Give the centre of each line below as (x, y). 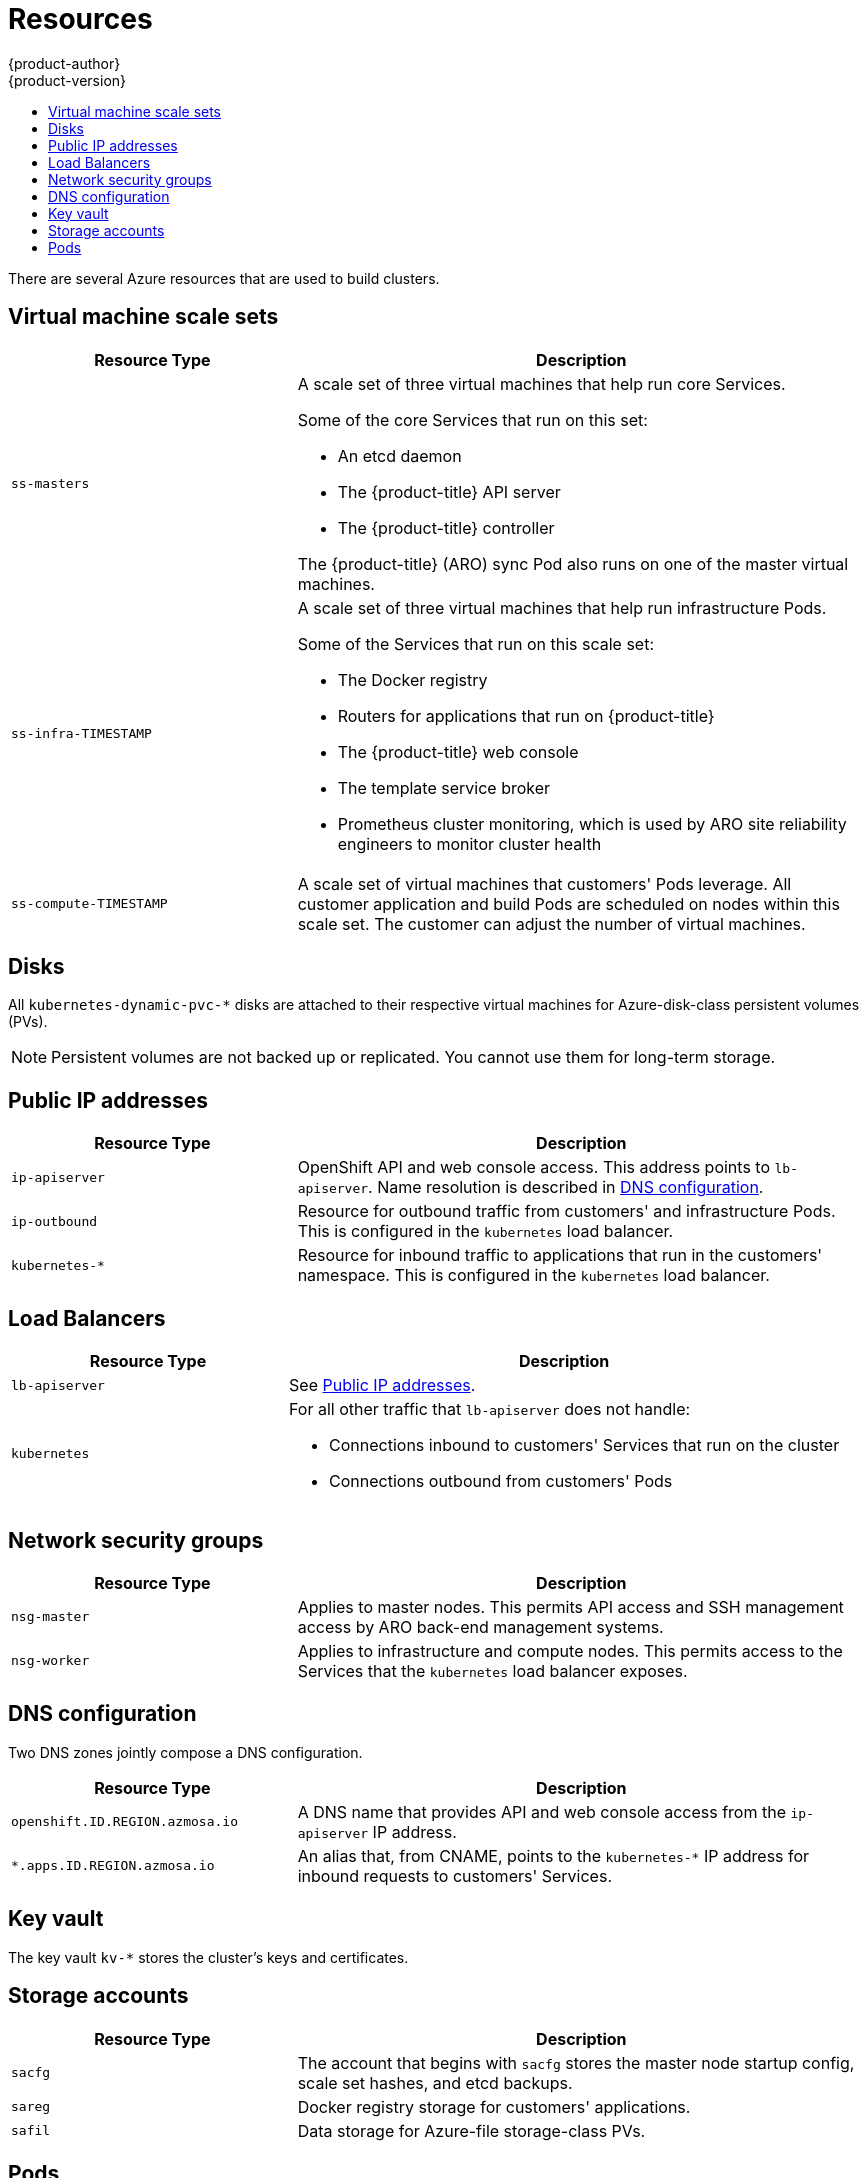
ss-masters (50, 484)
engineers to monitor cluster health (469, 843)
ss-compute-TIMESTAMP (89, 904)
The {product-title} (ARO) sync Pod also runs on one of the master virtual (573, 563)
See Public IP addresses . (382, 1385)
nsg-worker (50, 1661)
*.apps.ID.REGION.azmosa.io (113, 1866)
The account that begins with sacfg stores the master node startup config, (576, 2062)
